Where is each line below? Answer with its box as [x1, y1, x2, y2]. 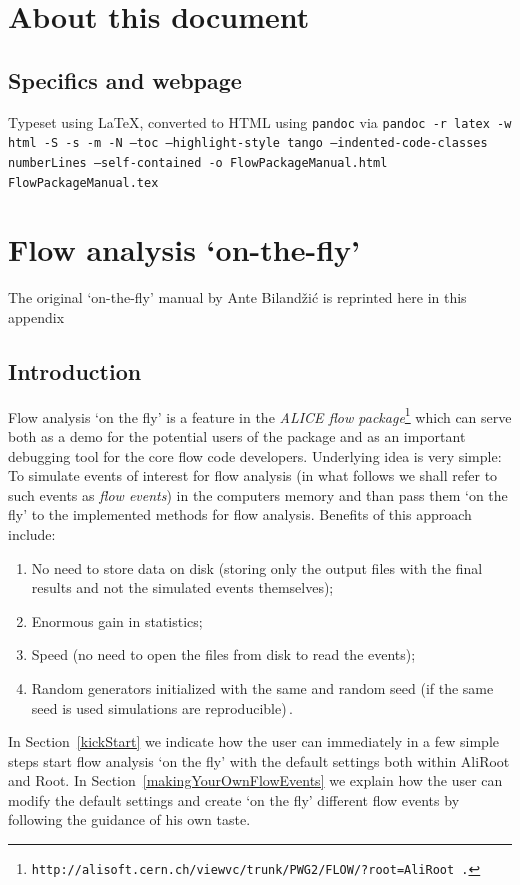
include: [8, 523, 56, 544]
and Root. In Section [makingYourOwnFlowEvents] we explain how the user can [8, 770, 503, 791]
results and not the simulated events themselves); [31, 577, 334, 598]
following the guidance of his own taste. [8, 809, 251, 830]
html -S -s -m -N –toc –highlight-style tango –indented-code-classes [8, 136, 488, 151]
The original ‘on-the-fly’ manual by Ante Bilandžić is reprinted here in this [8, 287, 467, 308]
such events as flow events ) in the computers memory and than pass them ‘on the [8, 484, 508, 505]
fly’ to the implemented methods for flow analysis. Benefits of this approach [8, 504, 472, 525]
